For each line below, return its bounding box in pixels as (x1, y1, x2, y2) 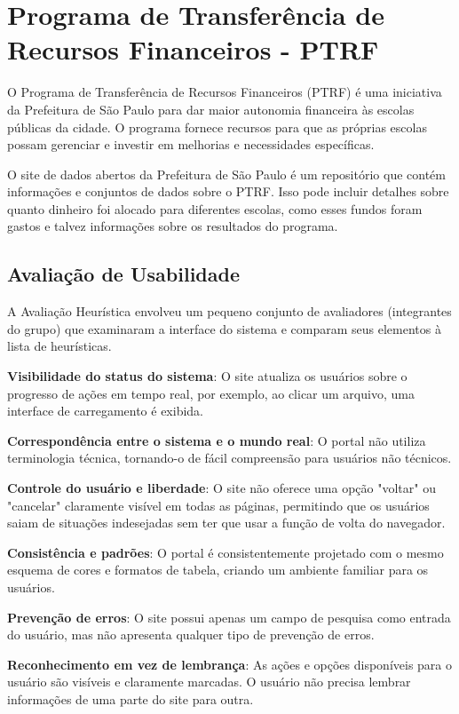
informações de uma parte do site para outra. (7, 689, 254, 708)
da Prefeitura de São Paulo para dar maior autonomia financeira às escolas (7, 99, 415, 118)
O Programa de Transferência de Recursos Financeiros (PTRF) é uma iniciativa (7, 83, 442, 101)
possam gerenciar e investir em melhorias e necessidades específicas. (7, 135, 375, 154)
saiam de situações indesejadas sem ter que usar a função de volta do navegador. (7, 513, 446, 532)
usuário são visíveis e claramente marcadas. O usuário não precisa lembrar (7, 672, 411, 691)
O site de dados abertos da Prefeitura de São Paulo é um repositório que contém (7, 164, 446, 183)
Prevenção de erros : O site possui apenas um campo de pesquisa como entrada (7, 607, 451, 626)
